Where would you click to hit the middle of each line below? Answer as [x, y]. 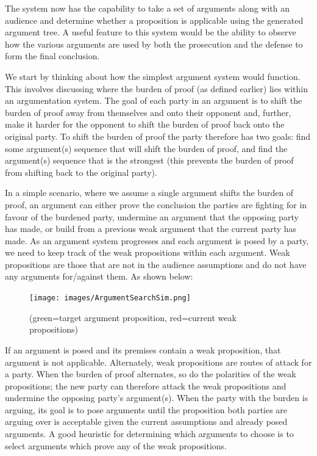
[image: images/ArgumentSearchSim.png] [110, 298]
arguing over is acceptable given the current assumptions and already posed [146, 422]
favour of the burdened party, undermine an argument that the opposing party [152, 216]
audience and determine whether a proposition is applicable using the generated [154, 20]
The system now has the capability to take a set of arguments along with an [148, 8]
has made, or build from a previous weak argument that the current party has [151, 229]
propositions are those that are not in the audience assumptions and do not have [156, 264]
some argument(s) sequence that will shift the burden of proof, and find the [146, 148]
